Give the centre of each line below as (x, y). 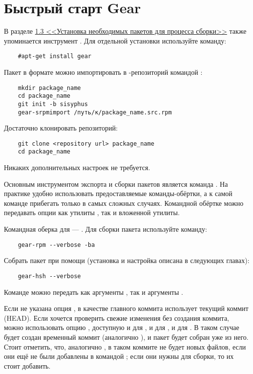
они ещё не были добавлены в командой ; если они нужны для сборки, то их (119, 356)
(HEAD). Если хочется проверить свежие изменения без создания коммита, (116, 318)
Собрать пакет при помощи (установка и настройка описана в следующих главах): (127, 260)
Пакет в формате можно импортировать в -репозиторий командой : (103, 72)
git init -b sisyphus (53, 104)
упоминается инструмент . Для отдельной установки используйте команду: (115, 40)
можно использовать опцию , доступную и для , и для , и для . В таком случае (122, 327)
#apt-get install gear (54, 56)
